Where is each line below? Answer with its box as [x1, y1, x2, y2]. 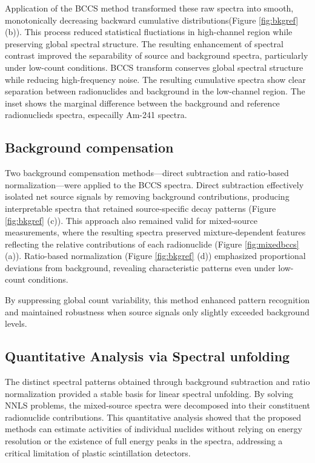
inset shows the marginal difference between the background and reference [5, 96, 280, 109]
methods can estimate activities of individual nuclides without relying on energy [5, 422, 302, 435]
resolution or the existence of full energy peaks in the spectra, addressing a [5, 435, 283, 447]
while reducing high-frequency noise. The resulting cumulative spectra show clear [5, 73, 306, 85]
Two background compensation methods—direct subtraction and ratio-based [5, 166, 289, 179]
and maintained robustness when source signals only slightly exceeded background [5, 305, 310, 318]
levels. [5, 317, 27, 330]
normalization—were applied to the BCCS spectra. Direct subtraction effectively [5, 178, 304, 191]
